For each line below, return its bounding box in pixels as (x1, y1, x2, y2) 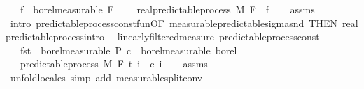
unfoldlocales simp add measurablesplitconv (10, 70, 203, 84)
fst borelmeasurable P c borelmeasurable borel (20, 42, 237, 57)
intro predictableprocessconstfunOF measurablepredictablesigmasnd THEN (10, 15, 337, 30)
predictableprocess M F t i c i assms (20, 56, 208, 71)
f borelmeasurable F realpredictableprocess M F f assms (20, 2, 315, 16)
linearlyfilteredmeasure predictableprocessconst (117, 29, 320, 44)
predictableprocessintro (6, 29, 105, 44)
